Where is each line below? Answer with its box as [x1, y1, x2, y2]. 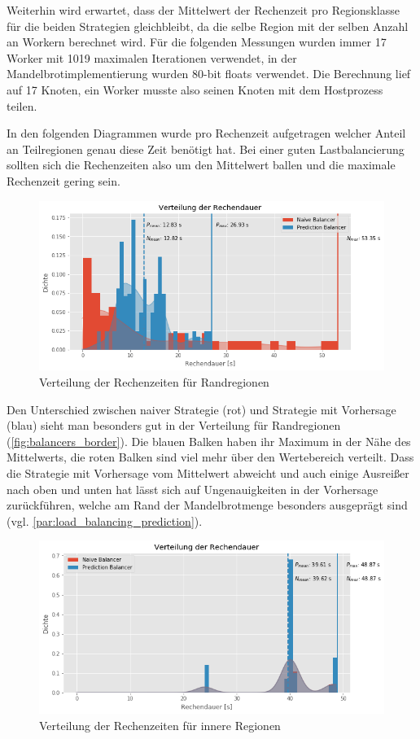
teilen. [7, 97, 37, 114]
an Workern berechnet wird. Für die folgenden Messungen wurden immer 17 [7, 33, 387, 50]
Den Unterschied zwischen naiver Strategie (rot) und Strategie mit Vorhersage [7, 400, 396, 418]
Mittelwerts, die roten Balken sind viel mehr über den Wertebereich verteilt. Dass [7, 448, 414, 466]
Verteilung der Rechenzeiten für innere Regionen [39, 716, 281, 733]
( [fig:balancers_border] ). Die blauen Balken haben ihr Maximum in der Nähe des [7, 432, 411, 449]
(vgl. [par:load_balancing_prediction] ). [7, 512, 203, 529]
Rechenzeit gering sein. [7, 172, 120, 189]
